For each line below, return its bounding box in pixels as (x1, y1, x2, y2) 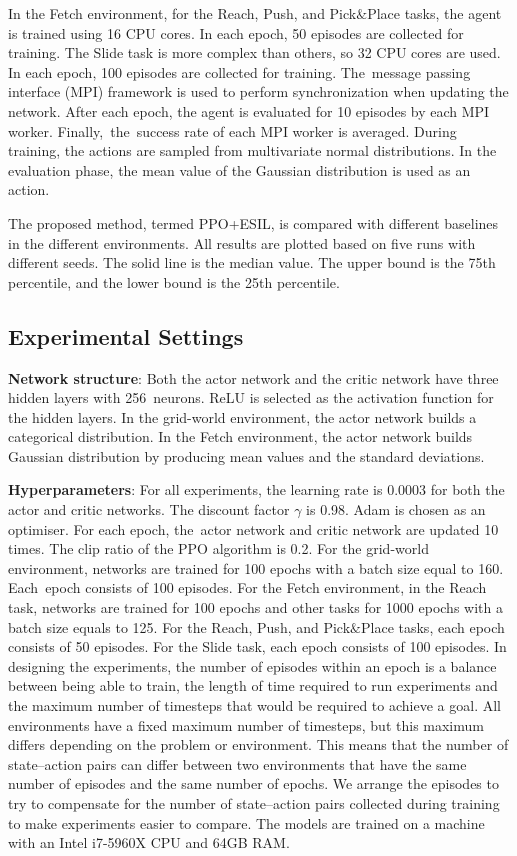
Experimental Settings (8, 320, 244, 351)
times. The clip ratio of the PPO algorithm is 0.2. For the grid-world (8, 538, 429, 559)
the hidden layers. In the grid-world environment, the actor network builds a (8, 406, 477, 427)
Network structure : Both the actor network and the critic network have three (8, 367, 499, 388)
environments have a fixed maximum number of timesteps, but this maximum (8, 714, 484, 735)
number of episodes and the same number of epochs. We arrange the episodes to (8, 773, 499, 794)
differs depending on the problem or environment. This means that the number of (8, 734, 509, 755)
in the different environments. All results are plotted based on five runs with (8, 232, 476, 253)
